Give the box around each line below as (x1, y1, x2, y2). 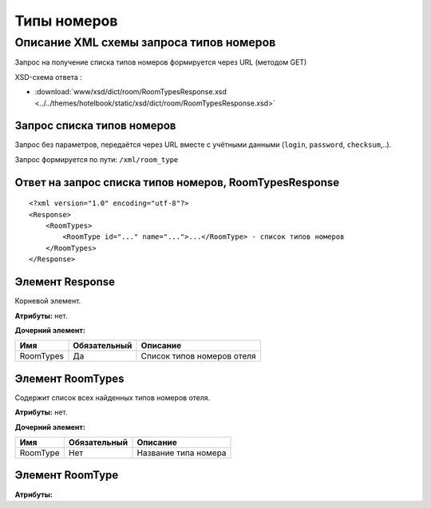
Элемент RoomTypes (14, 371, 125, 385)
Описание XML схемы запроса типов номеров (14, 35, 276, 50)
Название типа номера (136, 447, 227, 458)
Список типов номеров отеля (140, 351, 256, 362)
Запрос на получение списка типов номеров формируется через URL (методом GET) (14, 58, 307, 67)
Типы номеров (14, 12, 118, 30)
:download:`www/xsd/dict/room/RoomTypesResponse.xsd (34, 87, 227, 97)
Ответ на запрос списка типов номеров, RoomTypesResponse (14, 176, 339, 189)
